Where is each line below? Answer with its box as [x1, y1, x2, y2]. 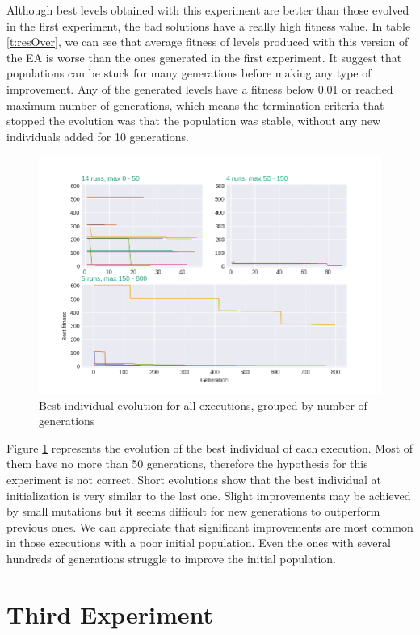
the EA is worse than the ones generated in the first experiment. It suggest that [6, 48, 402, 65]
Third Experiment [6, 597, 214, 630]
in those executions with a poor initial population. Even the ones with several [6, 534, 391, 551]
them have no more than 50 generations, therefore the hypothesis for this [6, 455, 368, 472]
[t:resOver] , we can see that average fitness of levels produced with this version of [6, 33, 409, 50]
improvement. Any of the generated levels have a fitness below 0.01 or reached [6, 80, 393, 97]
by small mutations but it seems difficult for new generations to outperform [6, 503, 380, 520]
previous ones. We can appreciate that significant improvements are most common [6, 518, 414, 535]
